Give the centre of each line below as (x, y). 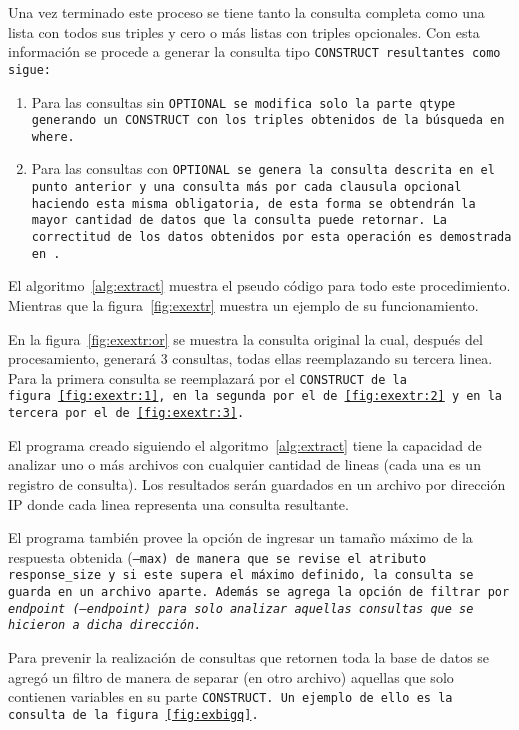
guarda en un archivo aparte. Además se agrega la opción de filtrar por (259, 592)
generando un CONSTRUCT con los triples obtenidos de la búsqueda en (268, 120)
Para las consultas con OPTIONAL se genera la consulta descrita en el (263, 168)
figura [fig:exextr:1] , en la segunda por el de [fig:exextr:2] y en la (255, 396)
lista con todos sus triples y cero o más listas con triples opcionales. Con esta (244, 31)
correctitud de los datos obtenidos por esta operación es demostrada (271, 237)
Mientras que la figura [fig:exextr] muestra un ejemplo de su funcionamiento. (243, 305)
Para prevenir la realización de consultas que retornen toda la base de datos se (249, 657)
